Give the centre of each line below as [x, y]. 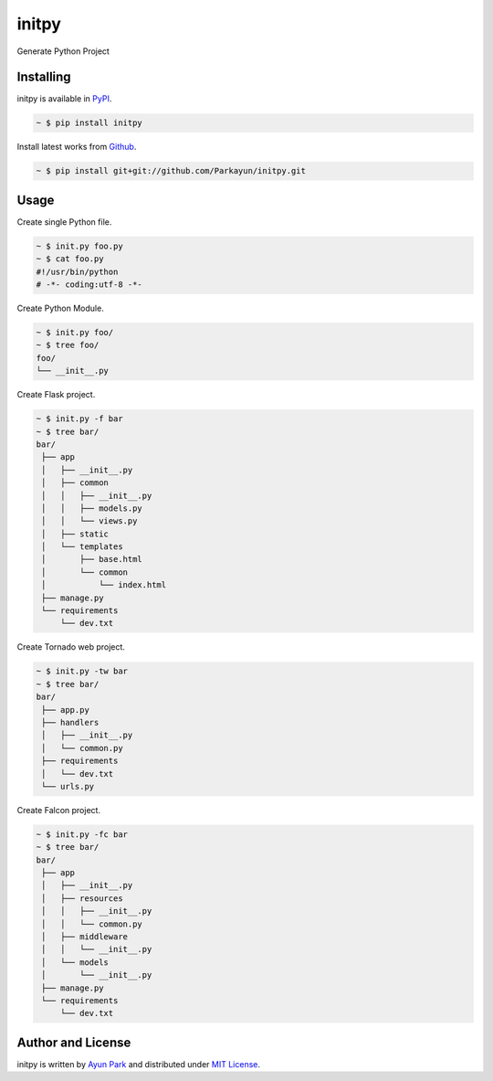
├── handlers [70, 722]
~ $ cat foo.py [70, 259]
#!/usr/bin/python [77, 271]
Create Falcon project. [58, 810]
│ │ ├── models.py [92, 508]
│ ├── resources [82, 898]
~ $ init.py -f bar [79, 419]
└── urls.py [68, 786]
